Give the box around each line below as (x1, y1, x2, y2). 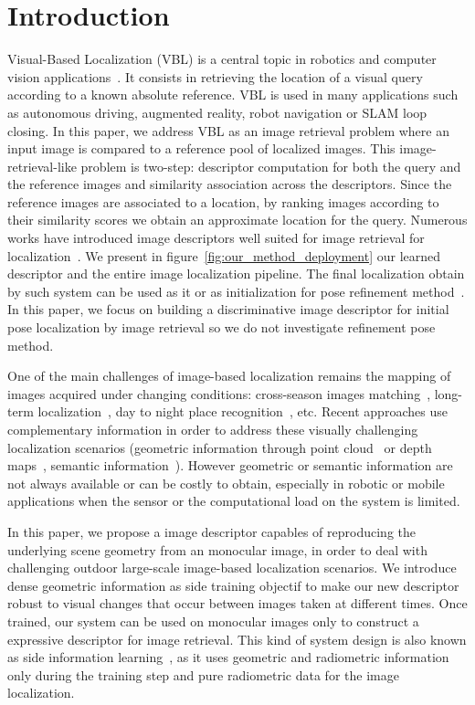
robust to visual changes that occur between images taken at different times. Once (7, 594, 468, 613)
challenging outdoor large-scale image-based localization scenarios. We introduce (7, 558, 457, 577)
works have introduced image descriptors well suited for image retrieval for (7, 228, 425, 247)
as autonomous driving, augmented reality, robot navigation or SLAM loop (7, 102, 427, 121)
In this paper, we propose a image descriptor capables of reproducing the (7, 521, 416, 541)
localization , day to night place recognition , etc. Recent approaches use (37, 402, 448, 421)
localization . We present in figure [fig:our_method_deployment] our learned (7, 246, 441, 265)
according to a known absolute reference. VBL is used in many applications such (7, 85, 459, 104)
